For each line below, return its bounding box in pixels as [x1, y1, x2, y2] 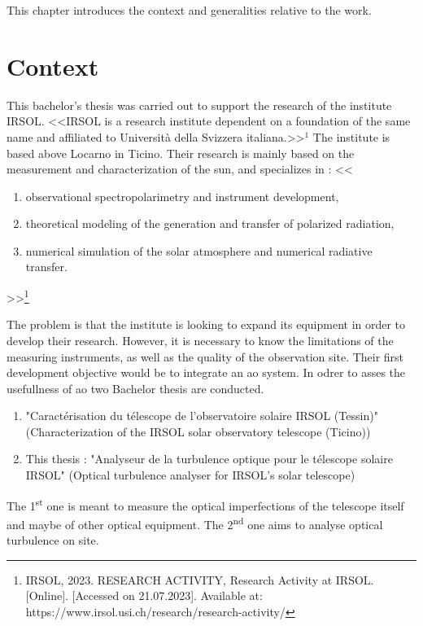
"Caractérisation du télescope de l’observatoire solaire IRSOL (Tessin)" [25, 407, 378, 424]
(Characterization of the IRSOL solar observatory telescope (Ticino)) [25, 422, 371, 440]
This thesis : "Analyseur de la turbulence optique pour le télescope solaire [25, 450, 393, 467]
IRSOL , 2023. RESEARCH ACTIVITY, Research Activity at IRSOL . [25, 571, 374, 588]
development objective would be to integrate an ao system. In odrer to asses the [7, 364, 406, 381]
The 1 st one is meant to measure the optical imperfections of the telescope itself [7, 494, 404, 514]
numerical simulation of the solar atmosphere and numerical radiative [25, 242, 373, 259]
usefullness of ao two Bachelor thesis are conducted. [7, 379, 264, 396]
